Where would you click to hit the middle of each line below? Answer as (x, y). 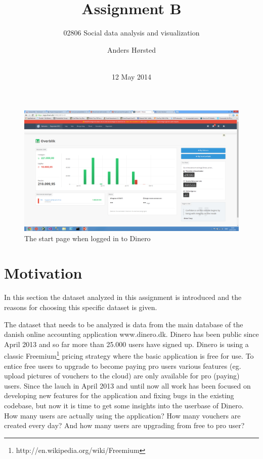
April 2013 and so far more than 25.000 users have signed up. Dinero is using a (126, 344)
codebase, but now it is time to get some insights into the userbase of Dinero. (124, 405)
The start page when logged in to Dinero (87, 238)
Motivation (43, 273)
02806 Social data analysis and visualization (131, 33)
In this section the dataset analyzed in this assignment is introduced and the (123, 297)
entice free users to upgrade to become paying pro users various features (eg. (123, 366)
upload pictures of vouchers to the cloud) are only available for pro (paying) (122, 376)
